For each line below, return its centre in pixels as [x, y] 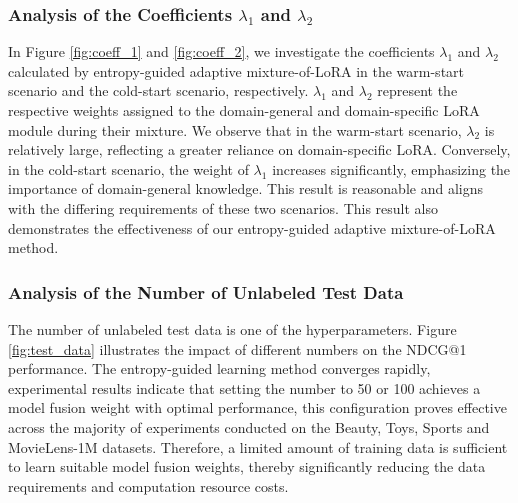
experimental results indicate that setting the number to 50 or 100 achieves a [244, 387]
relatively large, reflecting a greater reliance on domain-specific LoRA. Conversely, [259, 149]
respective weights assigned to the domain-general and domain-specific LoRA [244, 110]
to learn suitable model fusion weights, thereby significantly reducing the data [247, 466]
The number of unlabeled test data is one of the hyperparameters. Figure [232, 328]
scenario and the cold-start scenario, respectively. [158, 90]
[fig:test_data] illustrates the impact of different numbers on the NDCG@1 [237, 348]
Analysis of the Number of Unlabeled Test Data [206, 291]
